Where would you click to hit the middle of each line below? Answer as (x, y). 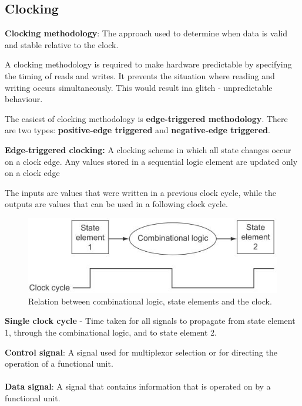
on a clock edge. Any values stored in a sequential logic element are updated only (151, 161)
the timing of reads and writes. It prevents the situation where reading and (140, 75)
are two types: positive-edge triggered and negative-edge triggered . (137, 130)
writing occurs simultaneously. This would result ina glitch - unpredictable (139, 87)
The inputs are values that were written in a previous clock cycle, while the (140, 192)
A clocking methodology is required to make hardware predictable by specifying (148, 64)
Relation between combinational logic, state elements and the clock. (150, 301)
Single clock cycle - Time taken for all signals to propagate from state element (150, 321)
